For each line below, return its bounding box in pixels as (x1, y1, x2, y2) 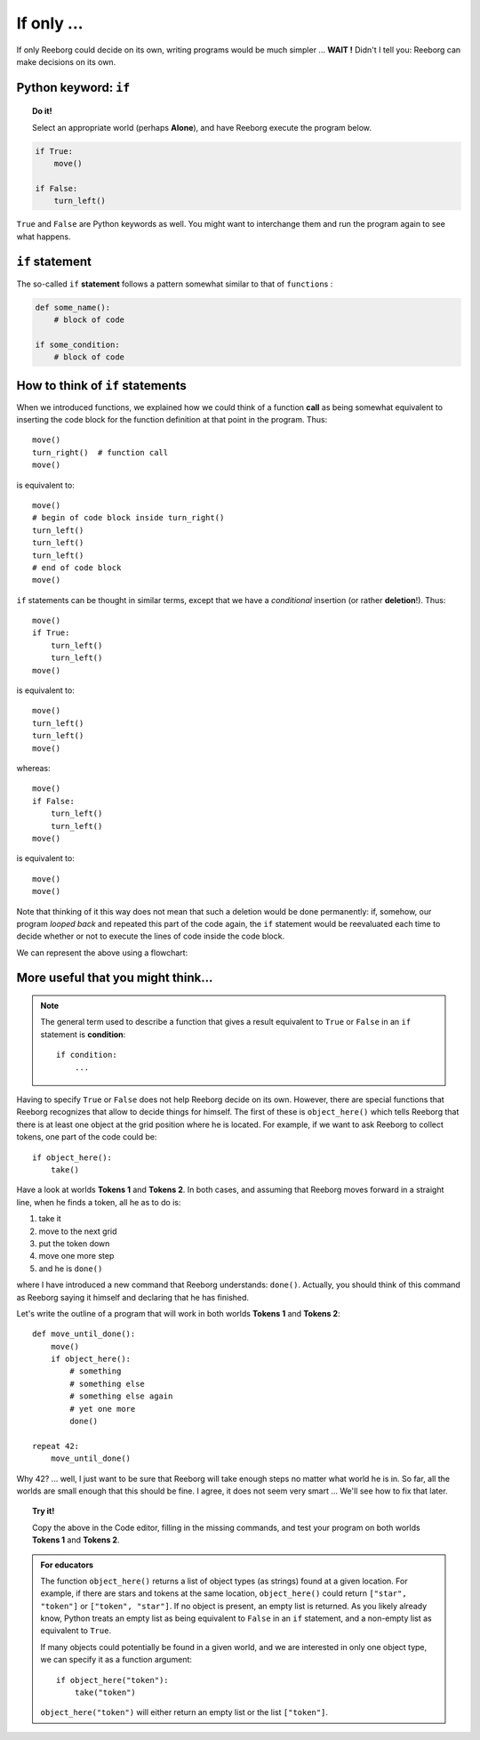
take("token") (74, 1688, 137, 1698)
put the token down (38, 1237, 110, 1249)
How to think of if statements (16, 378, 187, 393)
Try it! (32, 1506, 55, 1517)
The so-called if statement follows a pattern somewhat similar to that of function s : (16, 278, 333, 289)
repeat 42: (32, 1441, 80, 1451)
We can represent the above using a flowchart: (16, 947, 188, 958)
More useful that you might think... (16, 971, 213, 986)
